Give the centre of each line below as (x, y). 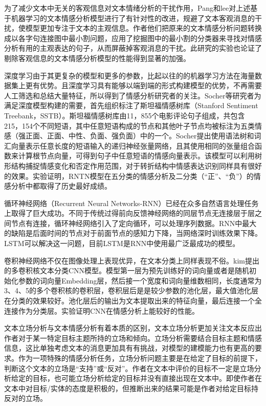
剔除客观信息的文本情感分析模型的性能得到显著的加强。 (97, 58)
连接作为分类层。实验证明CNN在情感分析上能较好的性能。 (102, 310)
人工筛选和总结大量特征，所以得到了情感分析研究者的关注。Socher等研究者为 (133, 95)
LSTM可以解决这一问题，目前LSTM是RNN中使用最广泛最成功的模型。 (122, 243)
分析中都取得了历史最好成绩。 (61, 186)
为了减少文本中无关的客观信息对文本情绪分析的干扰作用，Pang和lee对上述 (127, 8)
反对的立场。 (26, 398)
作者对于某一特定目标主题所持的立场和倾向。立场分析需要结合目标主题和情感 (133, 338)
